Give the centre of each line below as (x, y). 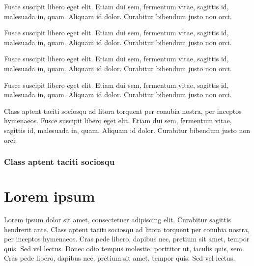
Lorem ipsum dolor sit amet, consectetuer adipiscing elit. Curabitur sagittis (118, 220)
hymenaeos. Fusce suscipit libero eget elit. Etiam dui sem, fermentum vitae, (118, 120)
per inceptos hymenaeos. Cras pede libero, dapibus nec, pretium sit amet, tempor (127, 239)
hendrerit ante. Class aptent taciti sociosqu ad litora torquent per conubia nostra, (127, 229)
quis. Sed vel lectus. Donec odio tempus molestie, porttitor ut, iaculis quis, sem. (124, 248)
